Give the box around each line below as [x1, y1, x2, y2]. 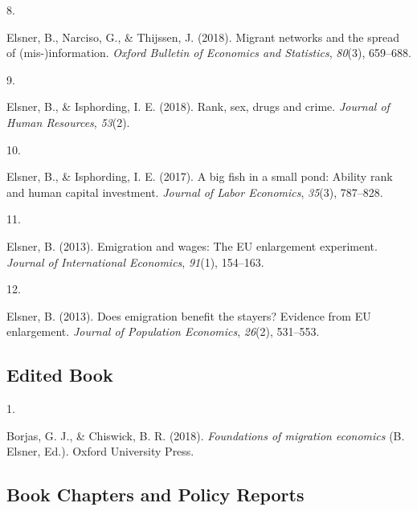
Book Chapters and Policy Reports [6, 482, 305, 507]
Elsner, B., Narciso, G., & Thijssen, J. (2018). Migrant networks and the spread [6, 28, 400, 45]
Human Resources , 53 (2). [6, 113, 130, 130]
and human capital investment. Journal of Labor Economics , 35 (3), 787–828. [6, 183, 383, 200]
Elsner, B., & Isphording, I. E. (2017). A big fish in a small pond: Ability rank [6, 168, 393, 185]
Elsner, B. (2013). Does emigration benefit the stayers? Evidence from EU [6, 307, 371, 324]
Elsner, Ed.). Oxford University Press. [6, 443, 194, 460]
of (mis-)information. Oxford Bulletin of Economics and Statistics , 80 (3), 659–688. [6, 44, 411, 61]
